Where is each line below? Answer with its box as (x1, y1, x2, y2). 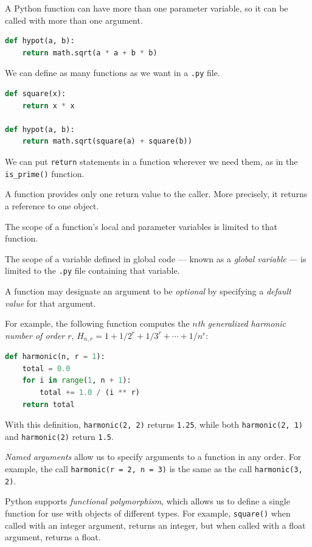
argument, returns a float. (5, 531, 101, 543)
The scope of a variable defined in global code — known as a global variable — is (5, 252, 307, 265)
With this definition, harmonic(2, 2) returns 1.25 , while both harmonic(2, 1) (5, 418, 303, 431)
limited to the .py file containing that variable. (5, 264, 180, 277)
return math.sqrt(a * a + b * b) (22, 48, 158, 57)
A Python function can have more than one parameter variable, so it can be (5, 2, 288, 14)
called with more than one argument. (5, 13, 143, 26)
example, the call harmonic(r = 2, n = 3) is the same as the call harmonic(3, (5, 462, 303, 475)
